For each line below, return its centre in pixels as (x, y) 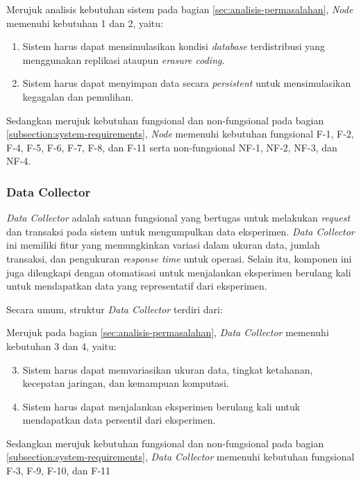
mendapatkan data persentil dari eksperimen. (119, 420)
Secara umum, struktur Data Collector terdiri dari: (115, 309)
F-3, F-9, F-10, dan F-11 (59, 471)
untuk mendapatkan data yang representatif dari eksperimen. (137, 286)
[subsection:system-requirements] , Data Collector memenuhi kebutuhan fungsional (180, 457)
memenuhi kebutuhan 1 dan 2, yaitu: (85, 23)
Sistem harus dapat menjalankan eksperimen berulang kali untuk (161, 406)
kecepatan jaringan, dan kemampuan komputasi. (126, 383)
